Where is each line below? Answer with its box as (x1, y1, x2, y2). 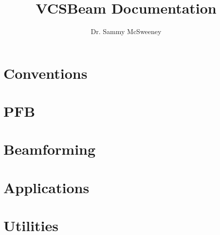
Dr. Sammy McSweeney (91, 26, 162, 36)
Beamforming (3, 139, 96, 159)
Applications (3, 177, 90, 197)
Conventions (3, 63, 88, 83)
